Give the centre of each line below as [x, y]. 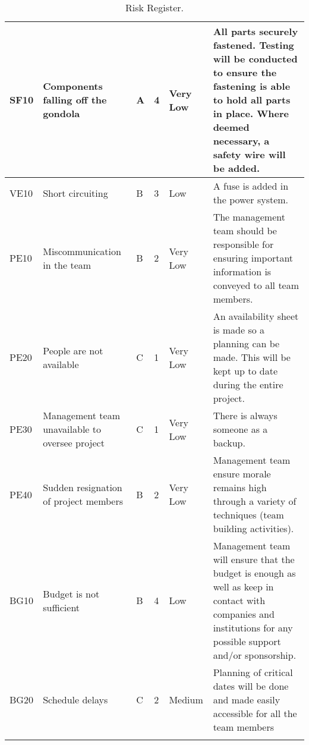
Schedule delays [75, 700]
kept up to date [245, 371]
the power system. [251, 199]
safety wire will [249, 154]
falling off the [75, 100]
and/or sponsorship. [255, 655]
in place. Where [251, 113]
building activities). [253, 528]
